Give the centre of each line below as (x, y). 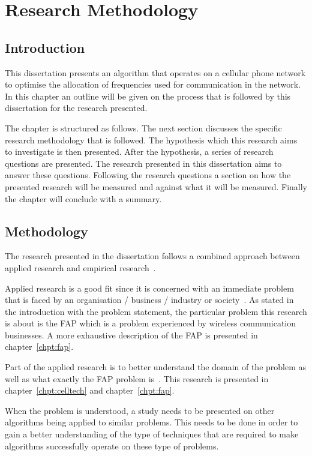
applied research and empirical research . (80, 267)
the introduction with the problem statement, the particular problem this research (156, 311)
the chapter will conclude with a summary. (83, 198)
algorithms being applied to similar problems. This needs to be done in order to (151, 422)
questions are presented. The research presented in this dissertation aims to (143, 163)
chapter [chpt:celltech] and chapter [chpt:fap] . (90, 390)
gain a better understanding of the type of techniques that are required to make (152, 434)
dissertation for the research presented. (76, 108)
